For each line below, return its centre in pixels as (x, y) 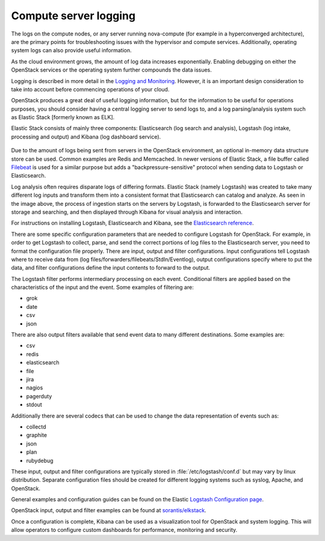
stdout (34, 405)
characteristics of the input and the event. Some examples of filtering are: (102, 287)
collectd (36, 427)
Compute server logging (73, 16)
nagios (35, 388)
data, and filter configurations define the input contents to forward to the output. (111, 268)
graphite (37, 435)
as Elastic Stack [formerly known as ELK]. (63, 117)
